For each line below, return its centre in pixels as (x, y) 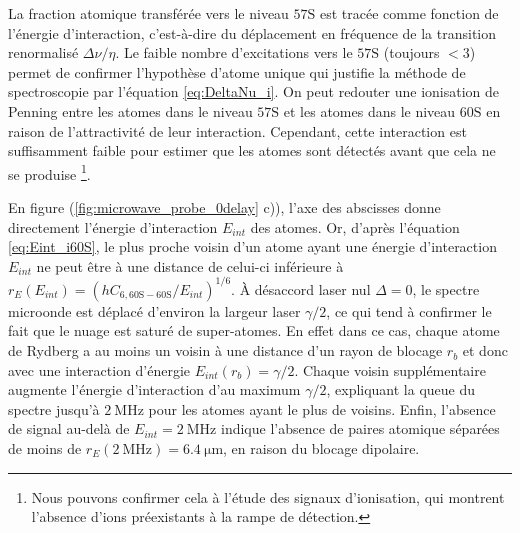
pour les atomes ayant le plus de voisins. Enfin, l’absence (322, 408)
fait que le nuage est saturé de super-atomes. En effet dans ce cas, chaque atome (254, 330)
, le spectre (446, 288)
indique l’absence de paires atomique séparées (360, 428)
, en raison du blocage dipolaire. (321, 448)
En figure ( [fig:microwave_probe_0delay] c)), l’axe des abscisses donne (224, 207)
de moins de (45, 448)
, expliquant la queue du (401, 389)
